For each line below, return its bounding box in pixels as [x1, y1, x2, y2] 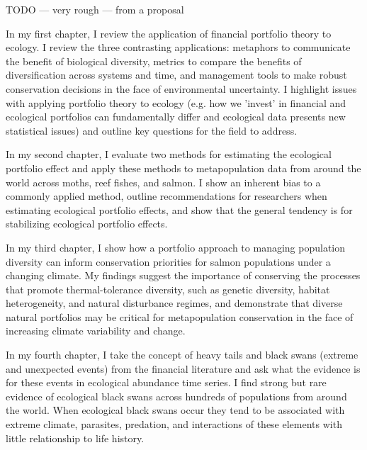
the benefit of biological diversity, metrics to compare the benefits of [6, 53, 302, 68]
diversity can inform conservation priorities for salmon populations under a [6, 254, 331, 269]
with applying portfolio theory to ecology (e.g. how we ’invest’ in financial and [6, 95, 346, 110]
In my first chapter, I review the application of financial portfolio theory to [6, 26, 332, 40]
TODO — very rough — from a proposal [6, 2, 184, 16]
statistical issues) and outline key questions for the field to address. [6, 123, 298, 137]
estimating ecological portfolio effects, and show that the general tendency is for [6, 202, 353, 217]
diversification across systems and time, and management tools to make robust [6, 67, 347, 82]
